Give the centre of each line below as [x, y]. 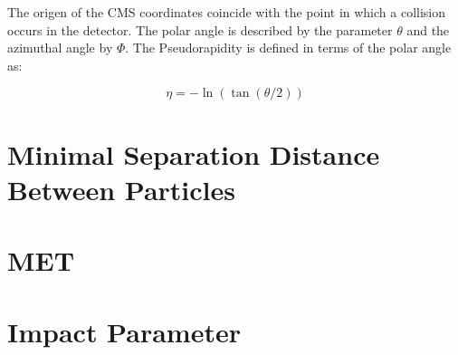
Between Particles [121, 189]
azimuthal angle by [60, 48]
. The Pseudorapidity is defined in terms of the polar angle [288, 48]
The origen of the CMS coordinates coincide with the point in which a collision [227, 12]
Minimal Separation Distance [194, 154]
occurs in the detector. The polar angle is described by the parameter [200, 29]
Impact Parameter [124, 331]
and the [428, 29]
